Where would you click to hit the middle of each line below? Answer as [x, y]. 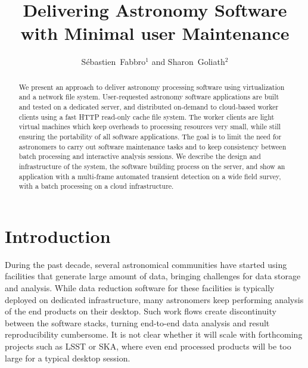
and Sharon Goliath [188, 62]
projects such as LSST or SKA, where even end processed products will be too [148, 346]
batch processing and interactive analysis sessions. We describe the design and [140, 156]
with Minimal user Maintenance [155, 33]
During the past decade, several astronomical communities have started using [146, 264]
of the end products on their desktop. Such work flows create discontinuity [141, 311]
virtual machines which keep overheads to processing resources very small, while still [150, 127]
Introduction [58, 236]
